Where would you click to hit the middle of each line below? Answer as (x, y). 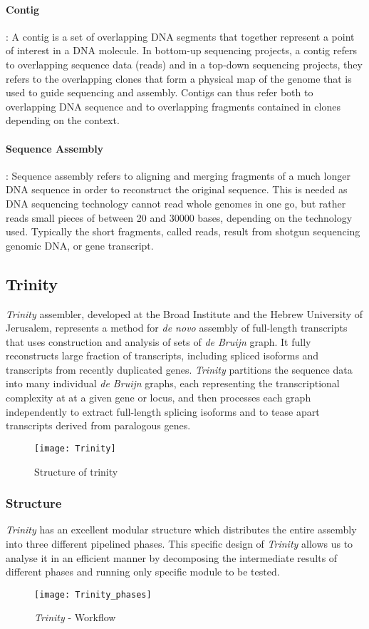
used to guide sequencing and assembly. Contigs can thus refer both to (160, 92)
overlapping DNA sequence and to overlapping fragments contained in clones (173, 106)
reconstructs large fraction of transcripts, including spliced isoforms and (162, 356)
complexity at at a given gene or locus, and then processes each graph (158, 398)
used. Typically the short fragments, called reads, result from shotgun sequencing (183, 231)
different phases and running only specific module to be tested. (143, 572)
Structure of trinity (76, 471)
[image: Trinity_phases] (93, 594)
